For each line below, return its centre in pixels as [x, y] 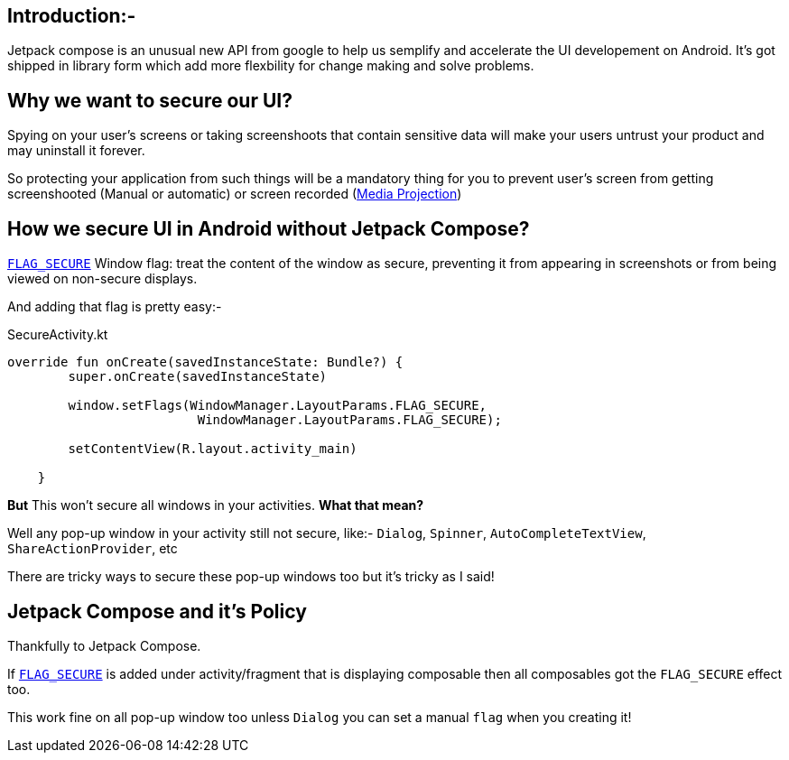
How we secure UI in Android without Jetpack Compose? [269, 228]
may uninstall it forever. [76, 151]
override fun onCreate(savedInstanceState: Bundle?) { [205, 362]
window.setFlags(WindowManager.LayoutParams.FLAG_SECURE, [278, 406]
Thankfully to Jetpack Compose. [104, 645]
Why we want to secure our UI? [150, 100]
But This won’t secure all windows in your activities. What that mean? [216, 505]
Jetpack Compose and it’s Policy [157, 611]
